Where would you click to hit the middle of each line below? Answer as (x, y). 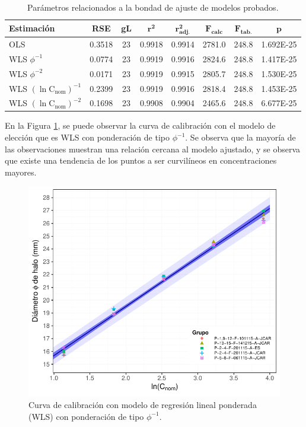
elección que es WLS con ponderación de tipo (87, 137)
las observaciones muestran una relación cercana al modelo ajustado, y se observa (153, 149)
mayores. (21, 172)
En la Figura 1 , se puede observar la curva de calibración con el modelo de (140, 125)
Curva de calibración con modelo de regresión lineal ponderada (143, 404)
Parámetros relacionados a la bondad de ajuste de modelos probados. (153, 7)
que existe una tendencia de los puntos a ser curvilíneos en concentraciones (141, 160)
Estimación (32, 28)
